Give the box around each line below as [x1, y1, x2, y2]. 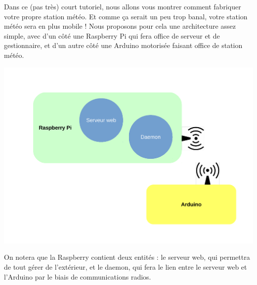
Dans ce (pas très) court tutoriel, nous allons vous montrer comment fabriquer [4, 1, 241, 11]
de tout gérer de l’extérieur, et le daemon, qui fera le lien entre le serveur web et [4, 261, 247, 272]
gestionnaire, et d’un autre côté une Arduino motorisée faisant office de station [4, 40, 243, 50]
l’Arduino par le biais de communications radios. [4, 271, 151, 282]
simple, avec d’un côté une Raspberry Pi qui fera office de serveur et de [4, 30, 220, 41]
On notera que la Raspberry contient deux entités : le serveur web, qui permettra [4, 252, 250, 262]
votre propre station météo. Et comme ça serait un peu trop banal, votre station [4, 11, 248, 21]
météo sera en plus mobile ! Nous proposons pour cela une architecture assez [4, 21, 236, 31]
